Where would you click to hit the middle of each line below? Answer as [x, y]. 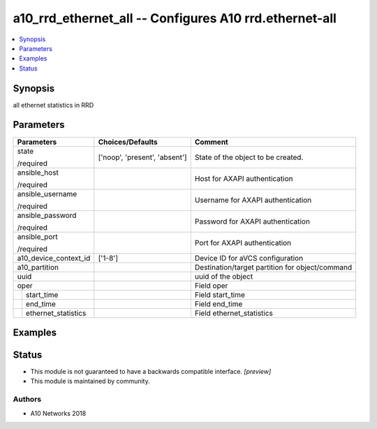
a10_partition [38, 267]
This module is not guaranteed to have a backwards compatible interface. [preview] [151, 372]
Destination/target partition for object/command [273, 267]
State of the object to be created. [249, 157]
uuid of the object [224, 276]
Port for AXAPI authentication [243, 242]
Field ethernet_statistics [234, 313]
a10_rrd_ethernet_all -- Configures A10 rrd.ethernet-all [175, 18]
